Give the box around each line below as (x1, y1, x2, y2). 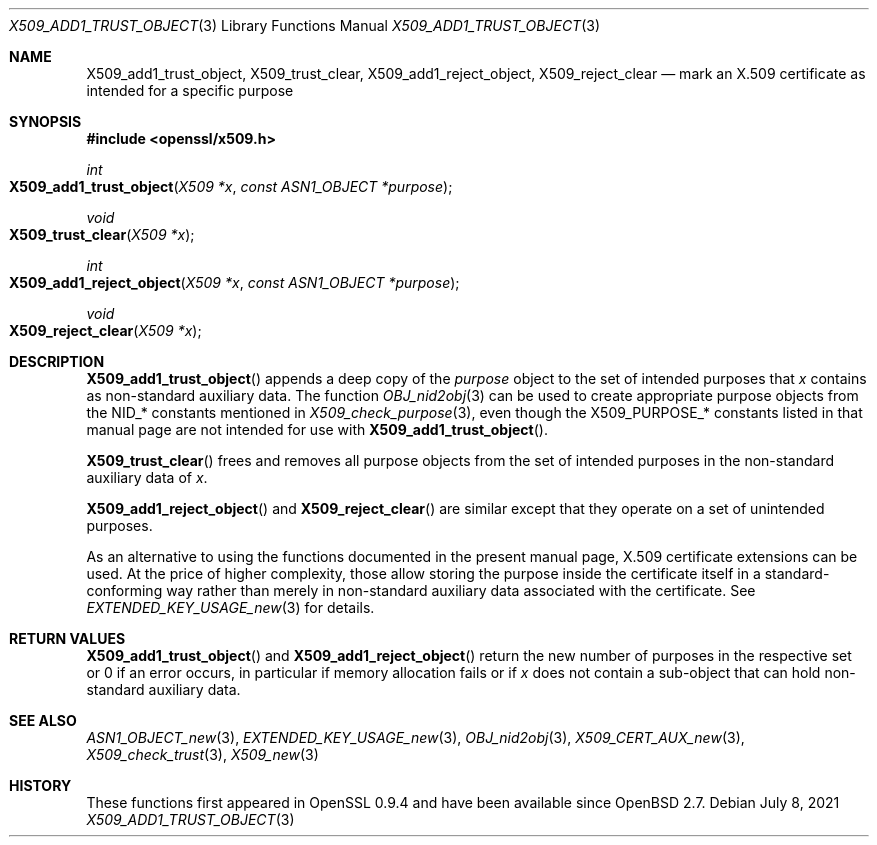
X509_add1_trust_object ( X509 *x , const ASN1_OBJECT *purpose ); (9, 178, 453, 195)
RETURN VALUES (9, 630, 126, 647)
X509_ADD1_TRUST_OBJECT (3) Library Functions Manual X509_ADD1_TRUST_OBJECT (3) (9, 17, 601, 34)
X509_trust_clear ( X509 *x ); (9, 226, 195, 243)
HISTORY (9, 777, 72, 794)
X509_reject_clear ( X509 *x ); (9, 322, 202, 339)
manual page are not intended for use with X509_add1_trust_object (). (86, 421, 548, 438)
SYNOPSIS (9, 113, 82, 130)
